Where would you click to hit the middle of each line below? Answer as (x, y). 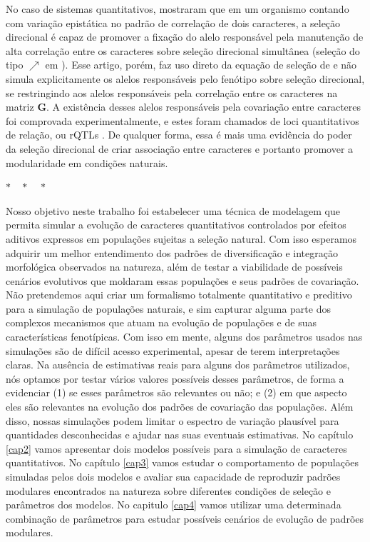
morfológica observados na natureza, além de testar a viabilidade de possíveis (174, 267)
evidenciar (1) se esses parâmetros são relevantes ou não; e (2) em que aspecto (176, 392)
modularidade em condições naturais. (87, 162)
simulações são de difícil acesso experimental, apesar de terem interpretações (173, 350)
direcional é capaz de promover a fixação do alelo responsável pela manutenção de (185, 37)
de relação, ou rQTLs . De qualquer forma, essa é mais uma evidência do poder (179, 135)
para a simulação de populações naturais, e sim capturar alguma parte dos (168, 308)
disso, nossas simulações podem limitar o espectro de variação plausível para (173, 420)
